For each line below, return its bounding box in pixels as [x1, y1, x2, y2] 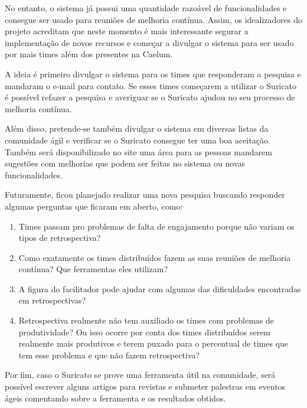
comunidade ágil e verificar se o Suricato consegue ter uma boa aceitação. [5, 133, 270, 146]
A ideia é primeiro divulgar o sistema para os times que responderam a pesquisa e [5, 67, 301, 80]
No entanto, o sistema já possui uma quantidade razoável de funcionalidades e [5, 2, 287, 14]
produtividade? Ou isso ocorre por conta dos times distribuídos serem [18, 325, 271, 338]
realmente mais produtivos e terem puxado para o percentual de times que [18, 337, 288, 350]
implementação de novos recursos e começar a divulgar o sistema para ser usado [5, 36, 294, 48]
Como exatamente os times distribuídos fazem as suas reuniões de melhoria [18, 251, 291, 263]
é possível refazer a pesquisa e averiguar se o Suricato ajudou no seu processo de [5, 91, 295, 103]
